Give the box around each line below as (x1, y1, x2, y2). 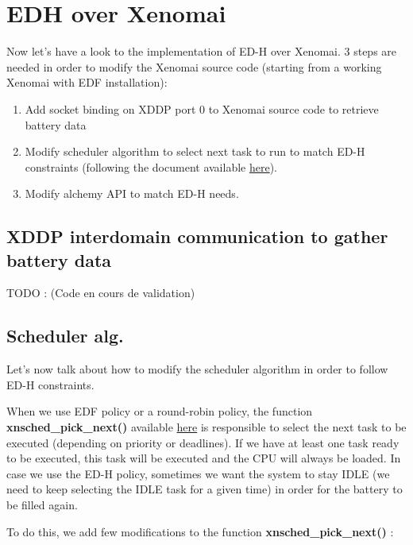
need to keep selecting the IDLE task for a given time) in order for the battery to (6, 481, 403, 497)
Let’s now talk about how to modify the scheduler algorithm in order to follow (6, 361, 388, 377)
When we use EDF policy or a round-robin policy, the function (6, 403, 313, 419)
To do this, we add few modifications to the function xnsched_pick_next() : (6, 523, 394, 539)
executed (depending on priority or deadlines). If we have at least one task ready (6, 434, 399, 450)
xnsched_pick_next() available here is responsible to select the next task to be (6, 419, 407, 435)
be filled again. (6, 497, 78, 513)
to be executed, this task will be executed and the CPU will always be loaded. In (6, 450, 401, 466)
